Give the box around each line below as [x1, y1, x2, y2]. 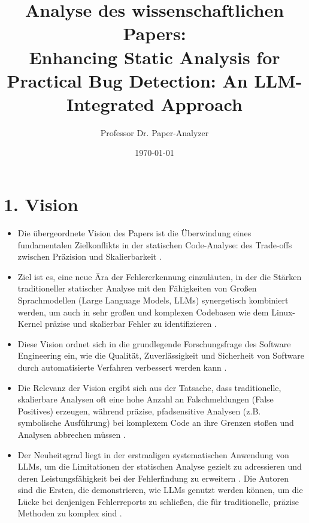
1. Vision [4, 192, 78, 217]
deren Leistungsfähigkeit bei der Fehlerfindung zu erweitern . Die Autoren [17, 471, 289, 484]
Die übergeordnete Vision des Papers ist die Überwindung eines [17, 227, 252, 239]
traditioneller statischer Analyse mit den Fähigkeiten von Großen [17, 282, 257, 294]
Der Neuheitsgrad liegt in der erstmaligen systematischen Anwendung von [17, 448, 289, 461]
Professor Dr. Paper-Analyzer [100, 126, 209, 139]
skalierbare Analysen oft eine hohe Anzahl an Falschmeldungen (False [17, 393, 274, 405]
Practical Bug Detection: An [7, 68, 248, 92]
